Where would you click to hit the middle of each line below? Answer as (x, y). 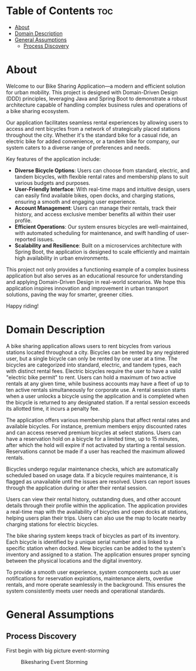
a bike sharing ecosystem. (38, 111)
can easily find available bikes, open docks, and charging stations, (95, 195)
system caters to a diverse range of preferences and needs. (79, 147)
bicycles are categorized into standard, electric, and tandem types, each (94, 365)
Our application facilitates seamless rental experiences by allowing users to (97, 123)
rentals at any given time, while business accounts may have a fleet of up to (98, 384)
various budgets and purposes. (53, 183)
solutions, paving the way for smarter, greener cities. (70, 294)
